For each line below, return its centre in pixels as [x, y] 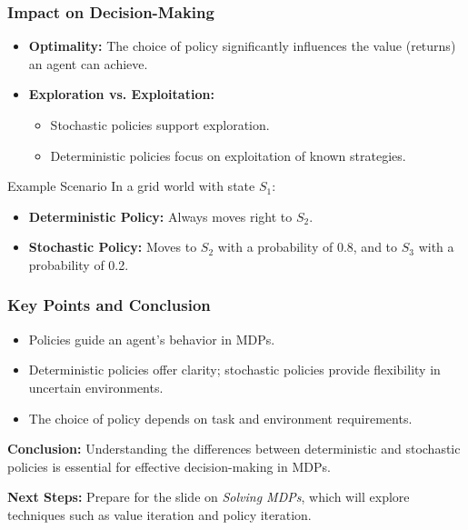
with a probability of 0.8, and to [308, 247]
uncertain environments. [96, 387]
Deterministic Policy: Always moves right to [160, 216]
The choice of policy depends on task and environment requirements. [220, 418]
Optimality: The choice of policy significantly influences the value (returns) [242, 46]
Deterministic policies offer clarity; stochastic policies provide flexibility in [234, 370]
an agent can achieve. [88, 63]
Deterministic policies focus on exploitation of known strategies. [228, 155]
